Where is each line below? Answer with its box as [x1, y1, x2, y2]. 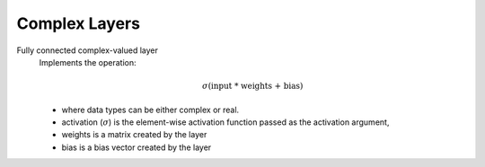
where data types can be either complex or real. [61, 104, 240, 115]
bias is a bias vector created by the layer [61, 142, 212, 153]
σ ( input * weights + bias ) [202, 81, 304, 92]
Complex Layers [16, 13, 141, 33]
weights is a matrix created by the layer [61, 129, 207, 140]
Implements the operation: [39, 57, 137, 67]
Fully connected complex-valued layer [16, 45, 159, 56]
